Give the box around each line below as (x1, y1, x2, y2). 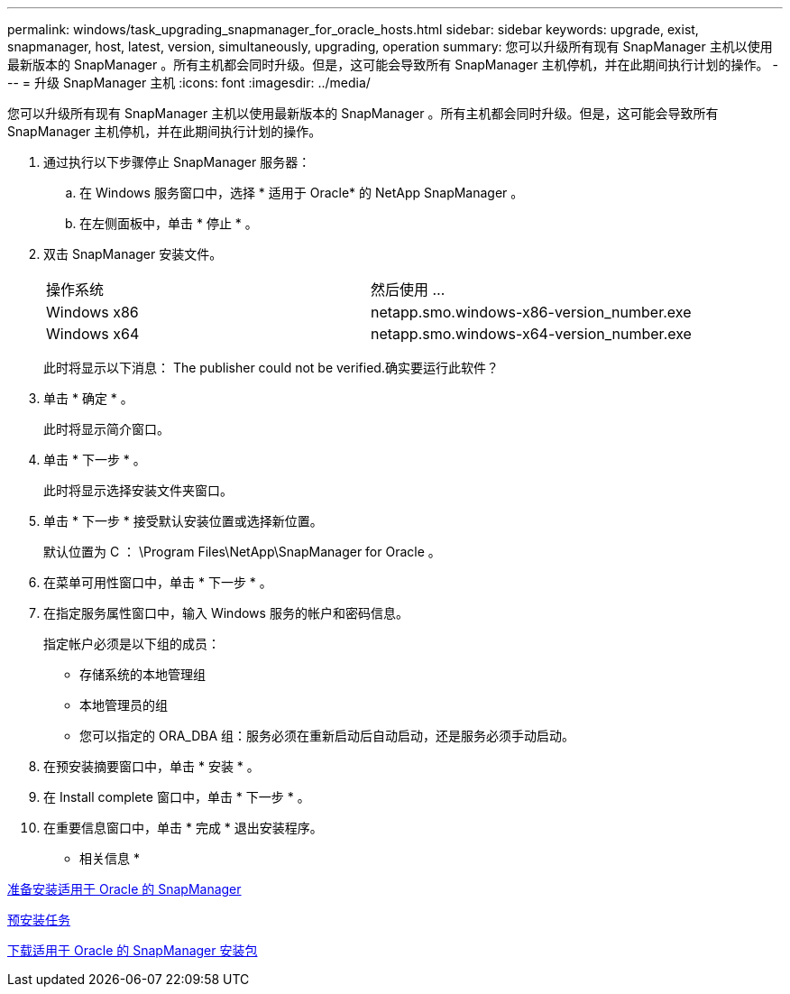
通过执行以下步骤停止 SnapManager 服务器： (43, 154, 311, 170)
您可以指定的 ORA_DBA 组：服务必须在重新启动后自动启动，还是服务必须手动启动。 (79, 728, 575, 743)
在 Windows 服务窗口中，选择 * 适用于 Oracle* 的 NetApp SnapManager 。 (79, 185, 524, 200)
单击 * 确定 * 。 (43, 391, 133, 406)
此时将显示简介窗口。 (43, 421, 170, 437)
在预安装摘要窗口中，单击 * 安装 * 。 (43, 759, 260, 774)
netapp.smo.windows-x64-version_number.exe (370, 325, 692, 343)
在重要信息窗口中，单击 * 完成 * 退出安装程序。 (43, 820, 323, 835)
